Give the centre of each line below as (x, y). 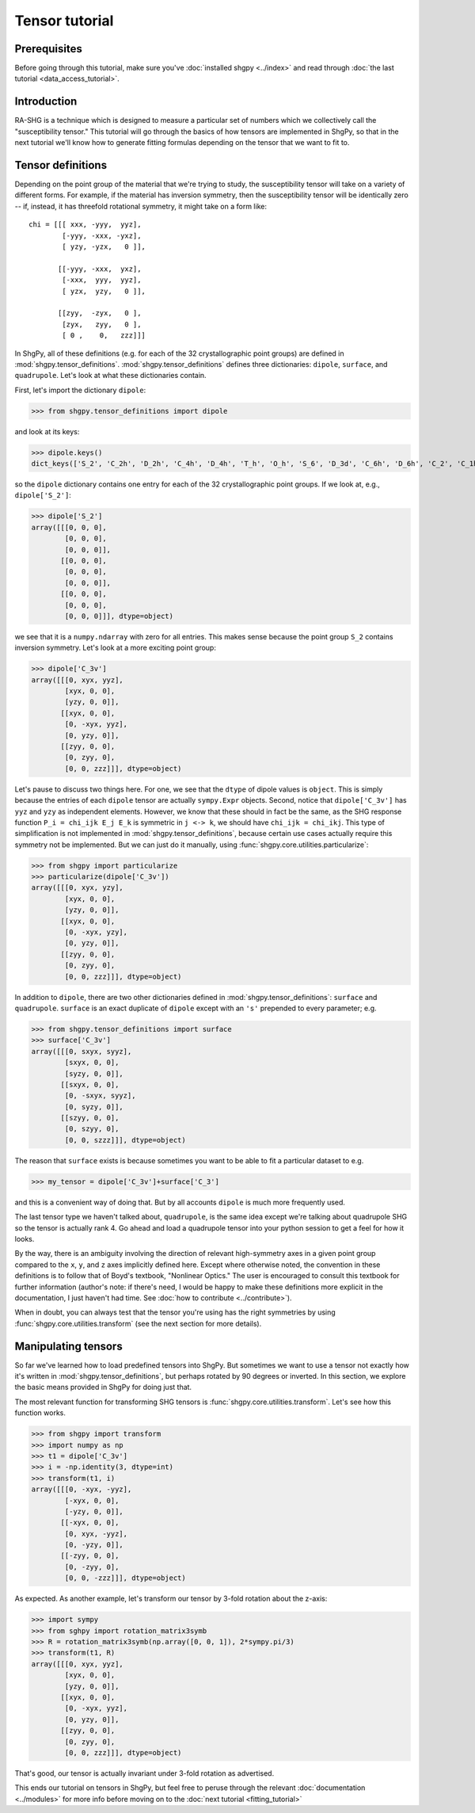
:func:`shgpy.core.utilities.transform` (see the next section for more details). (138, 1323)
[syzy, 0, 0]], (94, 1073)
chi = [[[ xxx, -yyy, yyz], (85, 225)
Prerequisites (48, 49)
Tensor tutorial (64, 21)
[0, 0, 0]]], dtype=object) (119, 616)
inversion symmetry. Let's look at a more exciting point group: (116, 648)
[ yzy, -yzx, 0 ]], (104, 247)
